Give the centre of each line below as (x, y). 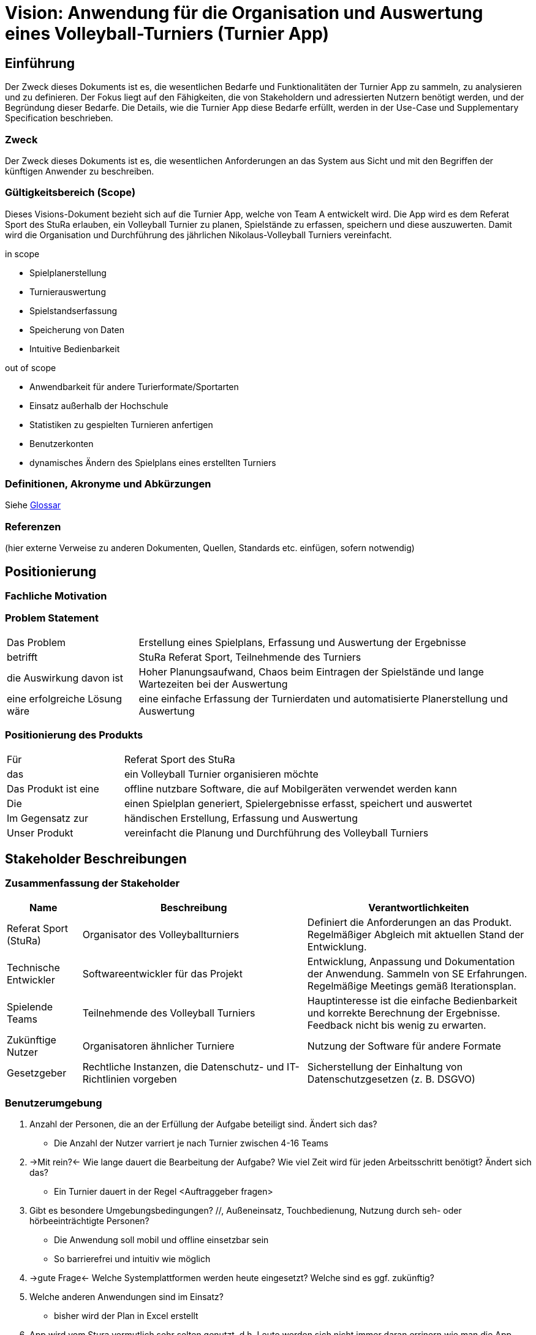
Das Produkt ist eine (53, 788)
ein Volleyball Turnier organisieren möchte (221, 774)
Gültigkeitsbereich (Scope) (70, 193)
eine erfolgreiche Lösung (65, 698)
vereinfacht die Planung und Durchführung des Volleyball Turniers (276, 833)
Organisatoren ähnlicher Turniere (158, 1046)
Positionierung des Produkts (74, 735)
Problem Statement (52, 618)
